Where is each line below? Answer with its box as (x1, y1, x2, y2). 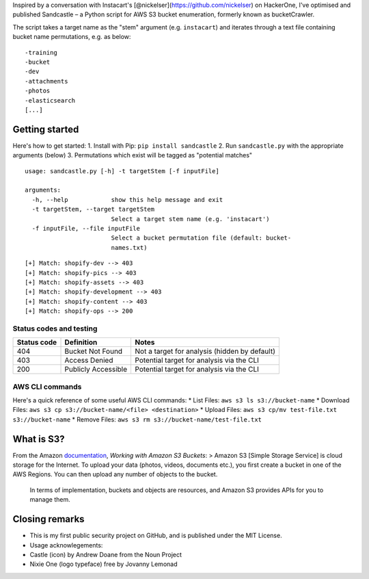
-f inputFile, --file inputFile (31, 224, 140, 232)
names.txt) (111, 244, 148, 251)
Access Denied (64, 356, 113, 365)
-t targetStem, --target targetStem (31, 205, 155, 214)
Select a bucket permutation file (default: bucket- (111, 234, 292, 242)
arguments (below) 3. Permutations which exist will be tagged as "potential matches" (12, 151, 253, 159)
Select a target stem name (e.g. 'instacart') (111, 215, 270, 222)
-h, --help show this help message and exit (31, 196, 223, 203)
